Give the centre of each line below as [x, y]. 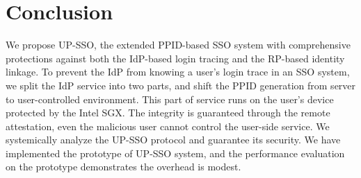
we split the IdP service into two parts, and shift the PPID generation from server [181, 85]
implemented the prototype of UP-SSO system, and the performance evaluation [175, 153]
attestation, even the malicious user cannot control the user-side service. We [168, 126]
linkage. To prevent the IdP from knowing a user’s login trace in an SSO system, [178, 72]
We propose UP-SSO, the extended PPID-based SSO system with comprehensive [178, 45]
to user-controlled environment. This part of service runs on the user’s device [170, 99]
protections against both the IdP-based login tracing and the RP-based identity [175, 58]
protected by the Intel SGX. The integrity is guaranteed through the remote [168, 113]
